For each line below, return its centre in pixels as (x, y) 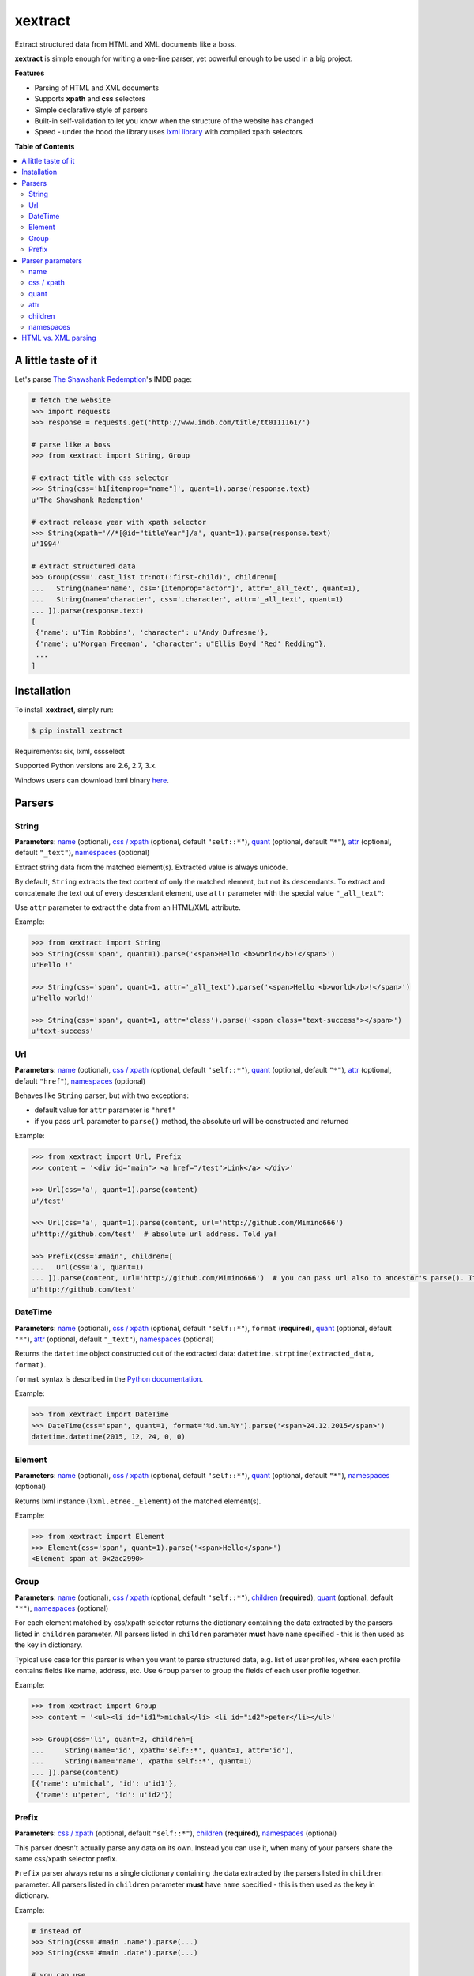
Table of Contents (45, 146)
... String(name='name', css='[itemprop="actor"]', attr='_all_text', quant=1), (196, 588)
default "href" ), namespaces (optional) (80, 1081)
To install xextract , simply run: (64, 710)
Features (30, 73)
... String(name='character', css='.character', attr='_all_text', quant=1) (187, 600)
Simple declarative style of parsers (91, 110)
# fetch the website (71, 400)
